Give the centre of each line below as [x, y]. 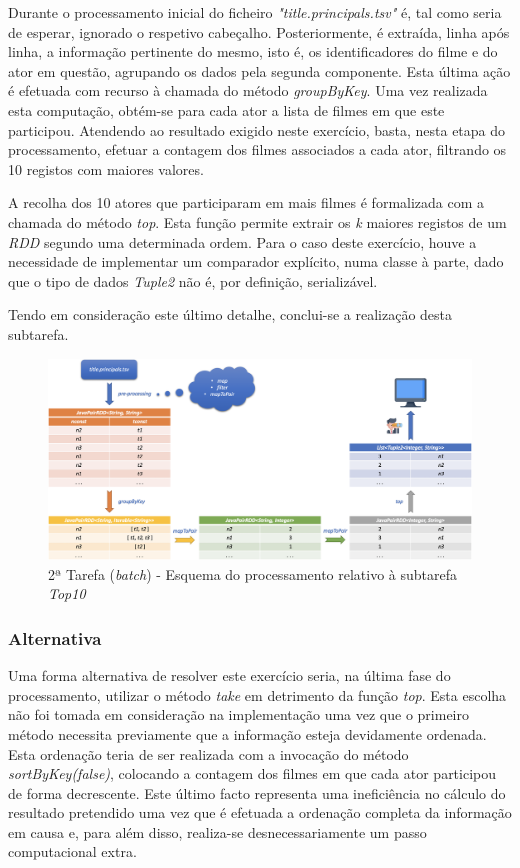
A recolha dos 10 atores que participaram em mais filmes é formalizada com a [246, 202]
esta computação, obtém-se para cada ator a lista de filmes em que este [226, 109]
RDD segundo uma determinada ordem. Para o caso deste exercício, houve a [242, 241]
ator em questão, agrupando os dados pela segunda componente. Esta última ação [259, 70]
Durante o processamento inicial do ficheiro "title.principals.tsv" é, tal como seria [255, 12]
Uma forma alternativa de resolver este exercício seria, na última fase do [229, 675]
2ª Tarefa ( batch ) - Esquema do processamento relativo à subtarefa [253, 573]
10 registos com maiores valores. [106, 168]
